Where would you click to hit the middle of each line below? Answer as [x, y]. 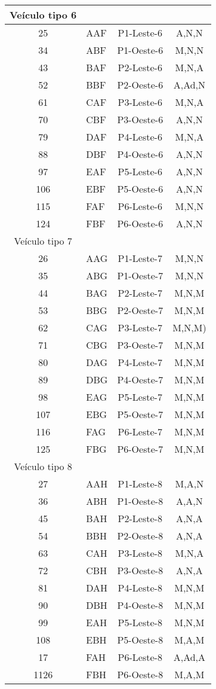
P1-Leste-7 [140, 258]
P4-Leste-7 [140, 362]
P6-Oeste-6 [140, 223]
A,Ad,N [189, 85]
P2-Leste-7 [140, 293]
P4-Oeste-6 [140, 154]
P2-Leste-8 [140, 518]
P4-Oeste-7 [140, 379]
